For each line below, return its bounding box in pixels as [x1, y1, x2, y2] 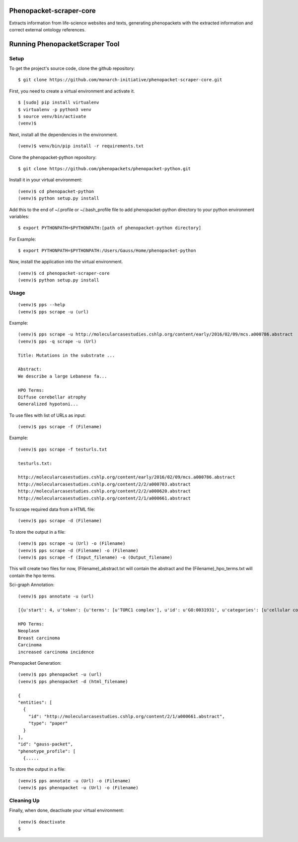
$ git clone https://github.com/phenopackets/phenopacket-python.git [18, 166, 191, 171]
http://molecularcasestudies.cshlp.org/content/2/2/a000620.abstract [18, 488, 191, 494]
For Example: [9, 236, 36, 242]
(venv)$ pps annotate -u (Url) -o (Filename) [18, 778, 131, 784]
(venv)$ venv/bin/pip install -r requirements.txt [18, 143, 144, 149]
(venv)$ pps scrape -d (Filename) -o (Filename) [18, 548, 139, 553]
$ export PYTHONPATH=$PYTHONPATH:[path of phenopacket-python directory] [18, 225, 202, 231]
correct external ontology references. [9, 26, 86, 32]
